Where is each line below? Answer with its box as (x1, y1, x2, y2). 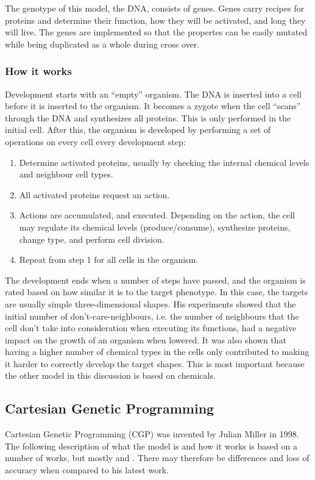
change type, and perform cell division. (19, 232, 165, 245)
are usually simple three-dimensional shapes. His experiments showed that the (5, 297, 296, 310)
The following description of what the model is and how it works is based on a (5, 439, 297, 452)
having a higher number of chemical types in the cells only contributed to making (5, 345, 310, 358)
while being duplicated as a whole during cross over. (5, 37, 200, 50)
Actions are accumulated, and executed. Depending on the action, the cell (19, 209, 295, 221)
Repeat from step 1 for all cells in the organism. (19, 253, 199, 266)
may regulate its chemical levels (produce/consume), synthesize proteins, (19, 220, 291, 233)
